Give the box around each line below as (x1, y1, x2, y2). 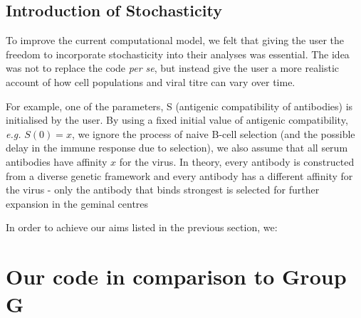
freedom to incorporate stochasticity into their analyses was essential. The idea (6, 46, 350, 61)
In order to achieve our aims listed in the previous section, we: (6, 220, 278, 235)
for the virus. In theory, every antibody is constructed (119, 154, 355, 169)
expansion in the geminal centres (6, 196, 149, 211)
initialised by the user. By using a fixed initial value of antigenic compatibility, (6, 112, 348, 127)
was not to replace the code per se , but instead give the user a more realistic (6, 60, 340, 75)
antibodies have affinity (6, 154, 108, 169)
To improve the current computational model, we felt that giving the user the (6, 33, 345, 48)
